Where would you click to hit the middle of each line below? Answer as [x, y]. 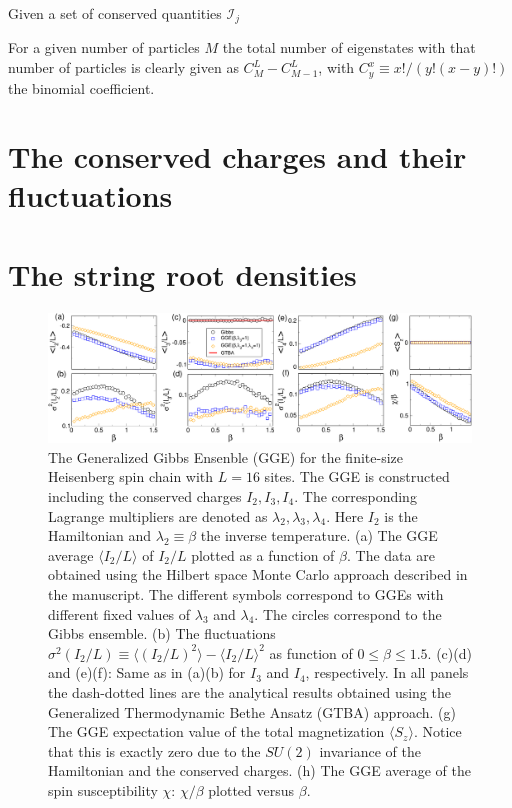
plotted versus [251, 789]
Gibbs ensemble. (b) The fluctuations [162, 633]
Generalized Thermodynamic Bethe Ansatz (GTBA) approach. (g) [252, 711]
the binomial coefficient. [81, 87]
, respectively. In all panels [387, 672]
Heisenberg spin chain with [131, 476]
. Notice [437, 731]
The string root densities [182, 273]
